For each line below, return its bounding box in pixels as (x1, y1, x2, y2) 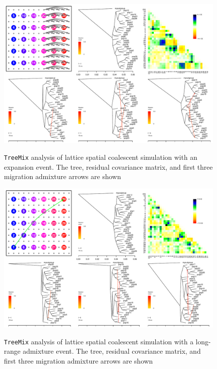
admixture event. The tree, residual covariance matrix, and (23, 346, 201, 356)
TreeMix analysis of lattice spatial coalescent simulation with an (4, 151, 197, 162)
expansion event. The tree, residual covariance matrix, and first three (4, 161, 213, 172)
